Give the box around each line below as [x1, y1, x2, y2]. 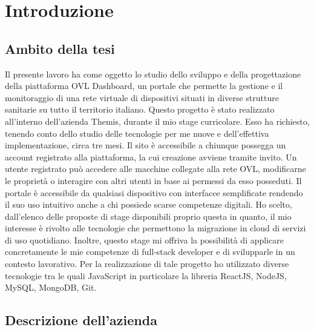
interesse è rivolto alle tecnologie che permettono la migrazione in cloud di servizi [5, 222, 306, 234]
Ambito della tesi [5, 39, 115, 58]
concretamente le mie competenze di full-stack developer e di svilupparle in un [5, 245, 295, 258]
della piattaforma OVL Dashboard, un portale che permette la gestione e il [5, 79, 283, 92]
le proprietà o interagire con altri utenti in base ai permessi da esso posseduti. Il [5, 174, 302, 186]
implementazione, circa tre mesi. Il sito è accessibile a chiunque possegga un [5, 139, 286, 151]
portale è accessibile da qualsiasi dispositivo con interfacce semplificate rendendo [5, 186, 303, 199]
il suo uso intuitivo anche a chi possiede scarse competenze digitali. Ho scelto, [5, 198, 292, 211]
